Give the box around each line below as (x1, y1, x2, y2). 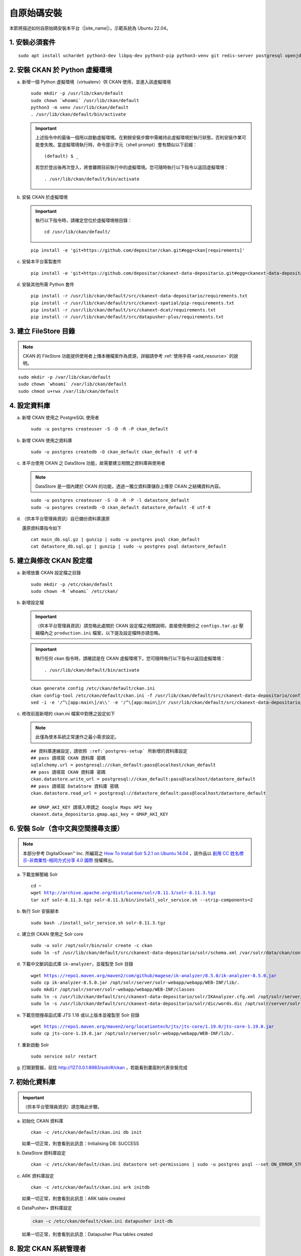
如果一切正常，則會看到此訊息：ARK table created (22, 1196, 125, 1202)
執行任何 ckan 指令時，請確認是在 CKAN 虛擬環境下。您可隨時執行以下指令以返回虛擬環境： (35, 656, 226, 662)
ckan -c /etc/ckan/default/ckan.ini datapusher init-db (32, 1218, 173, 1224)
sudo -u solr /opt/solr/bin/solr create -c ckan (31, 943, 153, 949)
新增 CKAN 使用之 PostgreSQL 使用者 (22, 414, 100, 421)
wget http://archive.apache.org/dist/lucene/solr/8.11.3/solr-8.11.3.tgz (31, 890, 216, 896)
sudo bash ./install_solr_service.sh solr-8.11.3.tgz (31, 920, 166, 925)
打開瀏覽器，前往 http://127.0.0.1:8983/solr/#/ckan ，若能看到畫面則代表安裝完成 (22, 1065, 188, 1071)
